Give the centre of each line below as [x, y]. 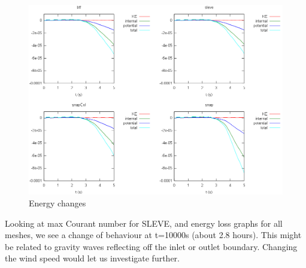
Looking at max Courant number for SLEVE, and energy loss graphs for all [144, 223]
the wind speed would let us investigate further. [92, 258]
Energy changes [57, 202]
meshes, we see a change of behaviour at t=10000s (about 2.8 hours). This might [153, 235]
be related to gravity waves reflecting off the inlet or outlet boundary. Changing [151, 246]
